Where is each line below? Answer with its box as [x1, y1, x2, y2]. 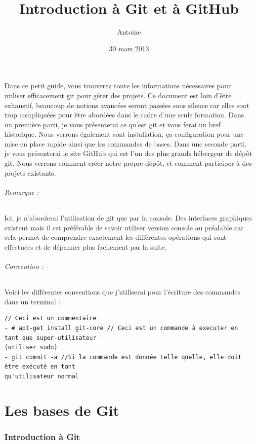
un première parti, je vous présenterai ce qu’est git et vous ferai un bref [4, 119, 221, 129]
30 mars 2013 [109, 43, 149, 53]
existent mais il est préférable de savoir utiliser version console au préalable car [4, 222, 244, 232]
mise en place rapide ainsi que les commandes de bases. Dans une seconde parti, [4, 138, 247, 148]
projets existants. [4, 167, 56, 178]
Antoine [117, 27, 141, 37]
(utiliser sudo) [4, 344, 58, 351]
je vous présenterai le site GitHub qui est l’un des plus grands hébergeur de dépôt [4, 148, 252, 158]
